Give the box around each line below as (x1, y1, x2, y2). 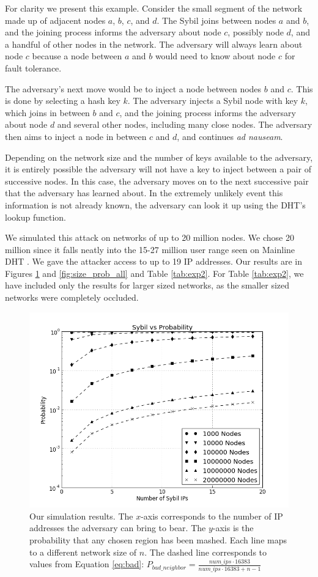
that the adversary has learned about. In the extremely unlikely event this (5, 186, 283, 199)
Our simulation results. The (29, 509, 133, 522)
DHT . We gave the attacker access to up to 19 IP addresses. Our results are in (5, 255, 302, 268)
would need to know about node (155, 50, 276, 62)
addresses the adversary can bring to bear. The (29, 521, 206, 534)
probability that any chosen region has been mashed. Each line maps (29, 534, 287, 546)
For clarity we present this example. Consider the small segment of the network (5, 2, 303, 14)
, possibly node (227, 26, 284, 39)
